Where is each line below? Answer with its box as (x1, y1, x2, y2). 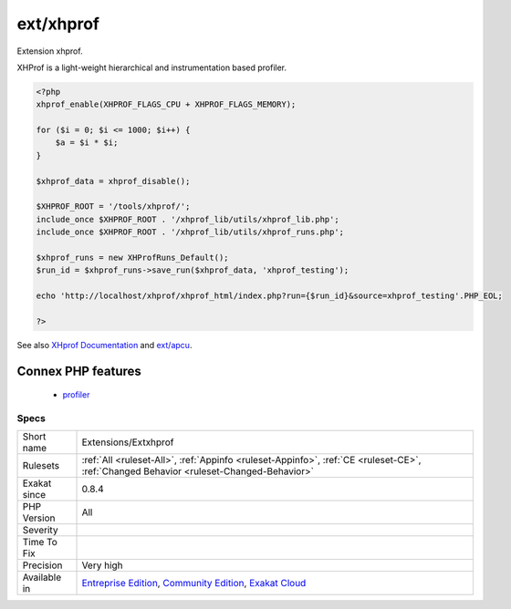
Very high (81, 559, 123, 572)
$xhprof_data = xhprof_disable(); (36, 176, 191, 186)
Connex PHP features (16, 363, 141, 378)
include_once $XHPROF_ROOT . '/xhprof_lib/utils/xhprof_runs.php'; (36, 227, 345, 237)
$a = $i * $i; (55, 138, 119, 148)
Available (22, 571, 62, 583)
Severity (22, 524, 58, 537)
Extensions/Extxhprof (81, 436, 174, 449)
